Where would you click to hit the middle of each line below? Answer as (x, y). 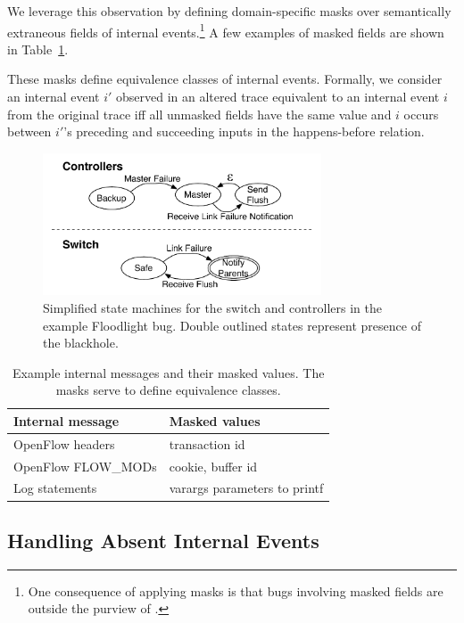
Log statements (55, 488)
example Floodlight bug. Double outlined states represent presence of (232, 325)
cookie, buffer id (213, 466)
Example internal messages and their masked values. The (168, 372)
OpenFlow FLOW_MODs (85, 466)
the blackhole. (81, 343)
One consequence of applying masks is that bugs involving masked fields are (236, 590)
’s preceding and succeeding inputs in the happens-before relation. (244, 131)
